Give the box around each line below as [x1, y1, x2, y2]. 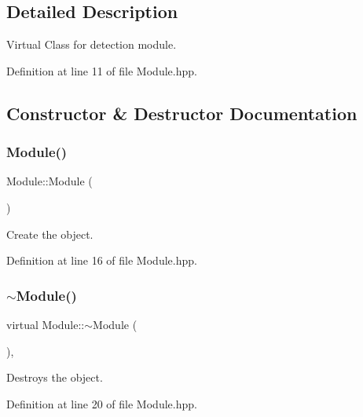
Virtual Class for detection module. [6, 36, 177, 53]
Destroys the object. [6, 369, 103, 386]
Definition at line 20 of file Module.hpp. [6, 395, 197, 412]
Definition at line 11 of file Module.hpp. [6, 62, 197, 79]
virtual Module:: [6, 316, 85, 332]
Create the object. [6, 225, 93, 242]
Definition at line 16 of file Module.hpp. [6, 252, 197, 269]
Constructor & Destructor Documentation [6, 101, 357, 125]
